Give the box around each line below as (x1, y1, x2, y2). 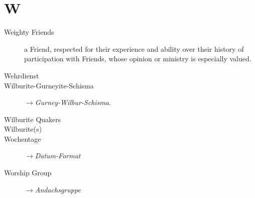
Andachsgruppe (35, 184, 81, 194)
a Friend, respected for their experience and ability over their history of (24, 43, 244, 54)
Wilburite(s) (4, 124, 42, 134)
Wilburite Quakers (4, 114, 61, 124)
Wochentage (4, 133, 41, 144)
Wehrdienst (4, 70, 39, 80)
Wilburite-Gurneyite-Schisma (4, 80, 94, 90)
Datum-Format (35, 150, 81, 161)
